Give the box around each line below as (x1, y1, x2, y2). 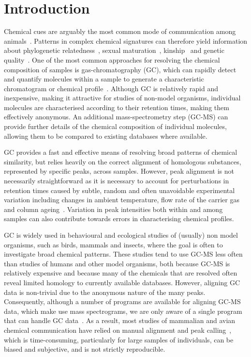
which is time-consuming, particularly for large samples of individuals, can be (4, 334, 234, 344)
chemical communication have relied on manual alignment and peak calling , (4, 325, 232, 335)
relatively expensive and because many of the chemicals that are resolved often (4, 268, 237, 278)
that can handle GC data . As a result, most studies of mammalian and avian (4, 315, 236, 325)
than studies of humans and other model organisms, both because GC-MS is (4, 258, 230, 268)
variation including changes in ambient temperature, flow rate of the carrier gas (4, 195, 239, 205)
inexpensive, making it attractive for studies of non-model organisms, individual (4, 93, 241, 103)
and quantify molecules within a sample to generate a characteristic (4, 74, 204, 84)
